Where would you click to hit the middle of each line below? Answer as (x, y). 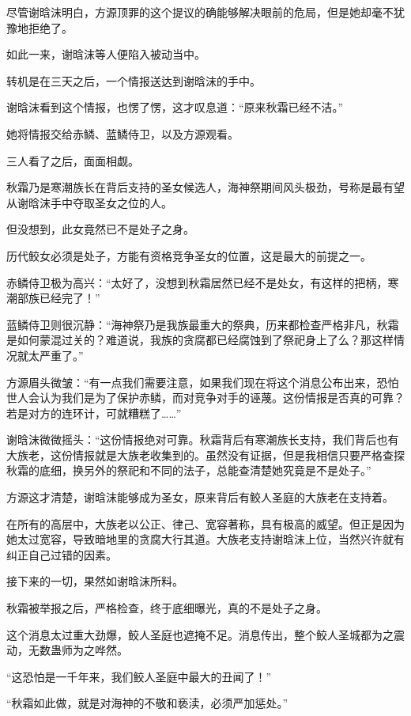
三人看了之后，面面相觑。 (73, 160)
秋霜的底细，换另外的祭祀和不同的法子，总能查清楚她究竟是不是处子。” (189, 470)
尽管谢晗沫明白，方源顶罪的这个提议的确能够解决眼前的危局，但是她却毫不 (200, 12)
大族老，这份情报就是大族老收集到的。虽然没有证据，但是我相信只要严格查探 (205, 455)
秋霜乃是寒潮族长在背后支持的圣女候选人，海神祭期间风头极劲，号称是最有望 (205, 187)
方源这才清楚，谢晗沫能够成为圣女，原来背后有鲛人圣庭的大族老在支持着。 (200, 497)
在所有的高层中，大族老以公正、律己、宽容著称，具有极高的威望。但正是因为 (205, 523)
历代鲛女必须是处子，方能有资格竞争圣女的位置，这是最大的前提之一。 (189, 255)
